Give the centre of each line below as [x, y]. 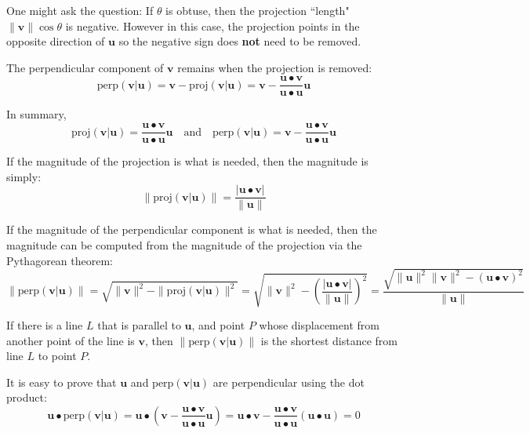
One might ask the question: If [80, 10]
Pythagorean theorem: [60, 260]
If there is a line [45, 325]
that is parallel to [139, 325]
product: [27, 397]
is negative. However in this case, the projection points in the [212, 25]
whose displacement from [319, 325]
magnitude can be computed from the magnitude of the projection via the [184, 244]
